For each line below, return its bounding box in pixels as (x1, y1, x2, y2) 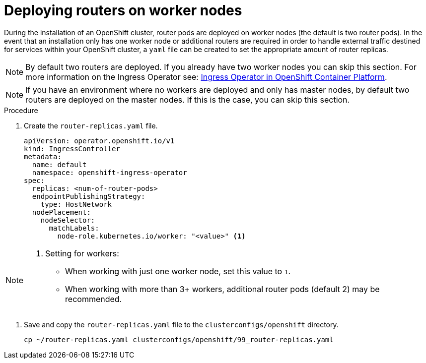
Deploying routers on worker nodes (4, 2, 242, 19)
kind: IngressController (24, 144, 120, 153)
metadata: (24, 152, 62, 161)
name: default (32, 160, 87, 169)
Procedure (4, 106, 38, 115)
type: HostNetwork (40, 200, 112, 208)
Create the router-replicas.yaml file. (24, 121, 158, 130)
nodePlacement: (32, 208, 91, 216)
